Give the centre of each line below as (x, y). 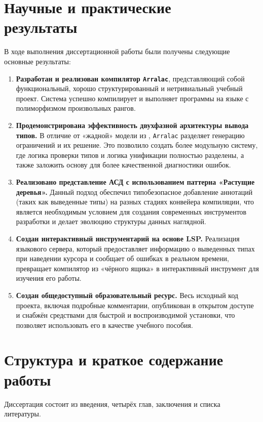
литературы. (23, 414)
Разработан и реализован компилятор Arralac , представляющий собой (130, 78)
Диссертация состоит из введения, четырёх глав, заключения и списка (112, 404)
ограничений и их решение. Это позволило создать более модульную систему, (137, 145)
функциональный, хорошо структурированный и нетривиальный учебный (129, 88)
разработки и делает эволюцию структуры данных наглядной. (111, 221)
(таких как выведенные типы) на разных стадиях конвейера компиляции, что (135, 202)
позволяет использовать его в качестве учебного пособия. (104, 325)
